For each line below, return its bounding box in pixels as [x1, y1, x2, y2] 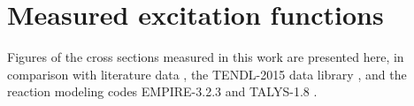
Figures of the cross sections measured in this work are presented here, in [7, 48, 404, 66]
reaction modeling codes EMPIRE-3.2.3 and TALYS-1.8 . [7, 82, 318, 101]
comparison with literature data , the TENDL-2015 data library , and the [7, 64, 407, 83]
